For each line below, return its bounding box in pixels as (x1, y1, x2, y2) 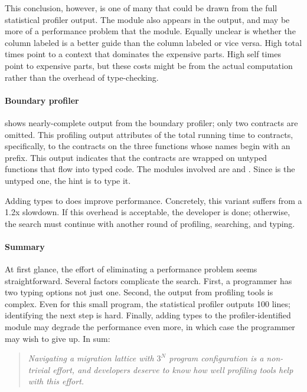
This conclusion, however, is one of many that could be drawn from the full (5, 2, 277, 14)
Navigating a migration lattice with (28, 352, 154, 364)
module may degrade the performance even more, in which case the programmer (5, 321, 295, 333)
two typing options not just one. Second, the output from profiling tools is (5, 286, 273, 298)
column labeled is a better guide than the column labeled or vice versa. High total (5, 36, 302, 48)
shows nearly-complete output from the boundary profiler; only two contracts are (5, 116, 298, 129)
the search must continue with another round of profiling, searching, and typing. (5, 217, 295, 229)
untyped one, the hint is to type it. (5, 174, 131, 186)
